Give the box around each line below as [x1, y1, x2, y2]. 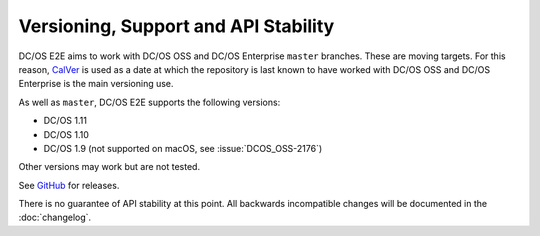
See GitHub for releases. [18, 179, 120, 191]
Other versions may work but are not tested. [18, 161, 200, 173]
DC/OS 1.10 [43, 128, 90, 140]
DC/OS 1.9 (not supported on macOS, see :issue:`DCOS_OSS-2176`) [43, 142, 323, 154]
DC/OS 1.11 [43, 115, 87, 127]
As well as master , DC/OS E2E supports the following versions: [18, 96, 281, 108]
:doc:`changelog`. [18, 211, 92, 224]
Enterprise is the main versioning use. [18, 78, 174, 90]
